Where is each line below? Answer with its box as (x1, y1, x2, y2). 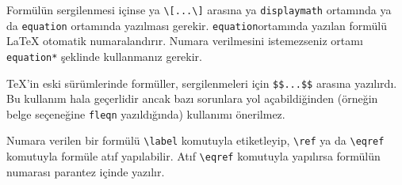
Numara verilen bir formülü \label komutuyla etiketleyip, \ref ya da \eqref (6, 132, 385, 149)
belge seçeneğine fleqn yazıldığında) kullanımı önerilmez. (6, 105, 285, 122)
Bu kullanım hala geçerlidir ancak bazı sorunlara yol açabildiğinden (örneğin (6, 90, 378, 107)
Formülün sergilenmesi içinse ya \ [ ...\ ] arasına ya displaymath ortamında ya (6, 2, 392, 17)
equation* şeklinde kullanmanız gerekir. (6, 47, 202, 64)
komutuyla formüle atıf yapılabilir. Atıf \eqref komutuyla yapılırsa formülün (6, 148, 381, 164)
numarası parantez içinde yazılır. (6, 163, 165, 179)
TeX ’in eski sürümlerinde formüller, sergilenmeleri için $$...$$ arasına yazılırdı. (6, 74, 397, 91)
